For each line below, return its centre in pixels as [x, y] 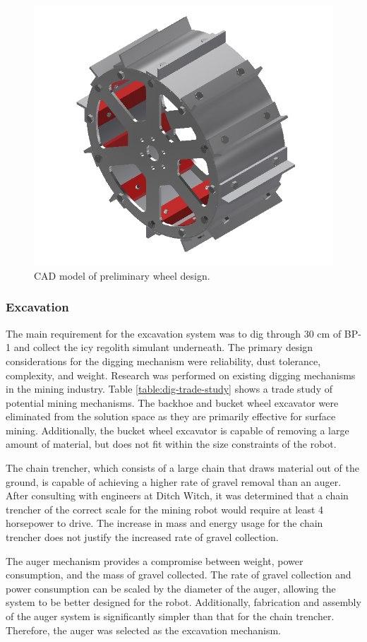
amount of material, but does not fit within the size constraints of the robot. [171, 444]
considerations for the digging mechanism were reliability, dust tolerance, [163, 361]
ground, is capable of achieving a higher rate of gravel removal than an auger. [174, 481]
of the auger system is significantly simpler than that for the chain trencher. [170, 616]
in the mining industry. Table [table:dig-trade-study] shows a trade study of [169, 389]
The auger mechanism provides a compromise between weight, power [155, 560]
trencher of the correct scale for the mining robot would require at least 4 [165, 509]
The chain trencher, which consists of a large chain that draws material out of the [182, 468]
